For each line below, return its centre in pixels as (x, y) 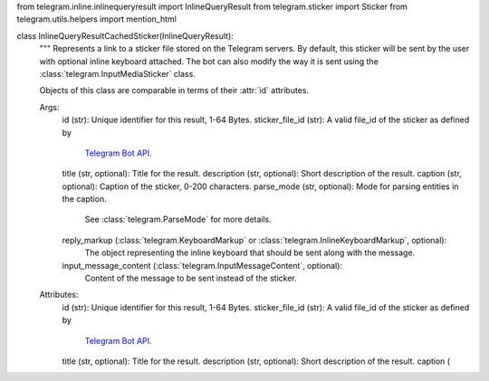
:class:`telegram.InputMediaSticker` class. (118, 73)
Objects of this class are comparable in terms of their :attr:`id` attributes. (174, 90)
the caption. (85, 199)
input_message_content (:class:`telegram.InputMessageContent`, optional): (202, 265)
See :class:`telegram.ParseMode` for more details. (178, 219)
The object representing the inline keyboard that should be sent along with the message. (250, 252)
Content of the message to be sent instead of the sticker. (191, 278)
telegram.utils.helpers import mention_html (96, 19)
